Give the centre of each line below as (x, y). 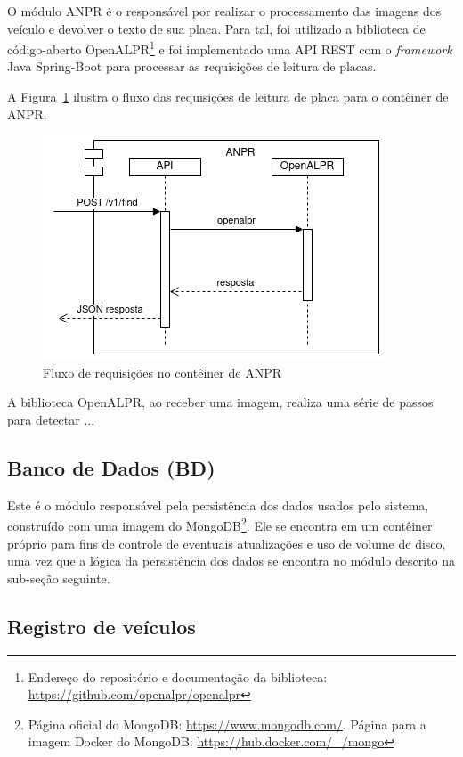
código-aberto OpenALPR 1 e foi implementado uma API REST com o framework (230, 48)
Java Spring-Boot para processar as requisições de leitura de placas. (192, 66)
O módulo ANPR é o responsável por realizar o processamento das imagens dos (224, 11)
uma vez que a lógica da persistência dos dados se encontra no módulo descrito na (231, 561)
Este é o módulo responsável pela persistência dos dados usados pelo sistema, (218, 505)
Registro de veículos (102, 626)
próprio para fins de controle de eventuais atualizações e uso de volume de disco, (227, 543)
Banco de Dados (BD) (111, 467)
